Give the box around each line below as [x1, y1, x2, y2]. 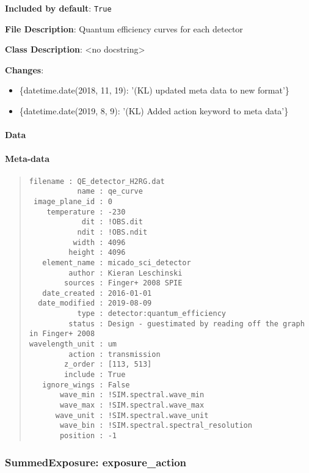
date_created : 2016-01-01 [42, 288, 152, 298]
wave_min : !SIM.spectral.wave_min [59, 391, 205, 400]
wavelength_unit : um [29, 340, 117, 349]
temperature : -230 [46, 207, 126, 216]
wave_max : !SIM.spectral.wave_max [59, 401, 205, 410]
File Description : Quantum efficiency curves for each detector [5, 22, 243, 35]
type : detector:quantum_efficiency [77, 309, 226, 318]
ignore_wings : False [42, 380, 130, 389]
